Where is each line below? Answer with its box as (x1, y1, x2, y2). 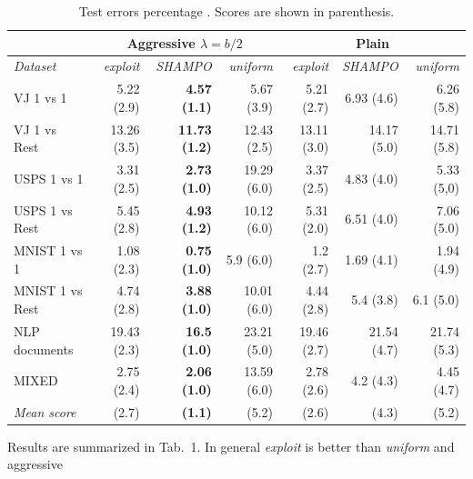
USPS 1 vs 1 (14, 168, 84, 187)
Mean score (14, 402, 76, 421)
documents (14, 339, 74, 358)
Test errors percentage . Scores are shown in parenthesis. (78, 2, 395, 20)
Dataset (14, 56, 56, 75)
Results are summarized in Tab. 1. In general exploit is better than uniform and (7, 436, 455, 455)
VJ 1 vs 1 (14, 88, 67, 107)
